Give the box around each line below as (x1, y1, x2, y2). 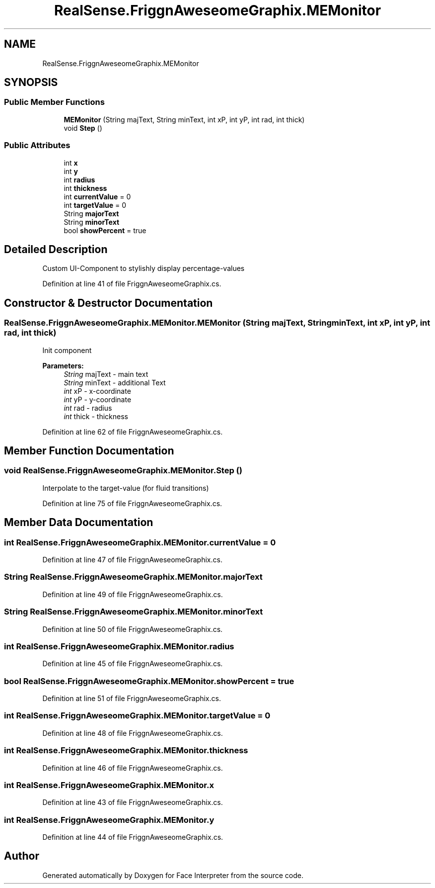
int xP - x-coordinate (64, 386, 131, 395)
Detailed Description (4, 243, 108, 256)
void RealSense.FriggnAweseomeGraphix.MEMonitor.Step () (4, 465, 242, 476)
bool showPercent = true (64, 226, 146, 235)
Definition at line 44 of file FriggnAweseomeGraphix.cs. (42, 833, 223, 842)
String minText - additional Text (64, 378, 166, 387)
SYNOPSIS (4, 76, 58, 89)
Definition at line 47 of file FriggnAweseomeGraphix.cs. (42, 555, 222, 564)
